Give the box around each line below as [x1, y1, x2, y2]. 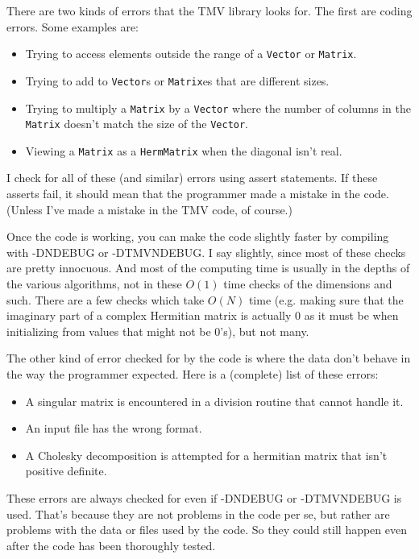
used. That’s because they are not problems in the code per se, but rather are [6, 505, 390, 522]
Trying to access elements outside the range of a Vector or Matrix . [25, 45, 357, 62]
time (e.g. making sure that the [248, 291, 404, 308]
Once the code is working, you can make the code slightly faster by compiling [6, 228, 389, 245]
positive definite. [25, 462, 107, 479]
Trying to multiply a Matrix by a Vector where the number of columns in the [25, 99, 411, 116]
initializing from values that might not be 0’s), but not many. [6, 322, 309, 339]
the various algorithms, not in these [6, 275, 182, 292]
